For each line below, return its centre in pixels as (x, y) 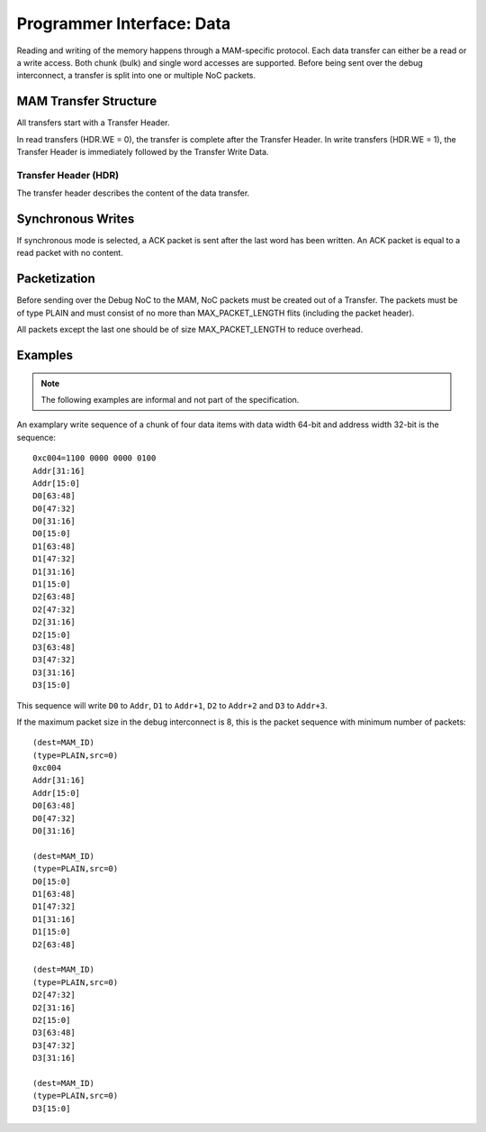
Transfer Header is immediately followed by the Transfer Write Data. (143, 152)
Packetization (56, 279)
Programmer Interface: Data (124, 23)
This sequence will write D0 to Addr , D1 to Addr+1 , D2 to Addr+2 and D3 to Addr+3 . (172, 705)
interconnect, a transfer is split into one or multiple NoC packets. (136, 76)
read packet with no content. (70, 253)
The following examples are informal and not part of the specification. (170, 399)
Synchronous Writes (76, 219)
